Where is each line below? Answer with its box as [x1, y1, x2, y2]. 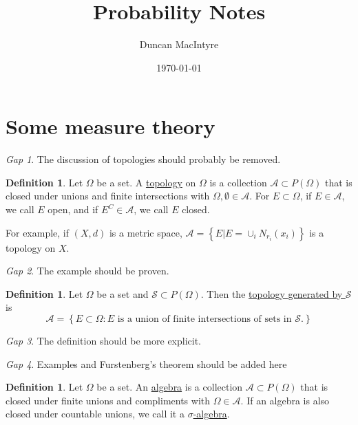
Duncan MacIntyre [139, 37, 219, 52]
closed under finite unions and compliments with [6, 393, 211, 407]
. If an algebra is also [240, 393, 330, 407]
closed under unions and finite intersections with [6, 188, 210, 203]
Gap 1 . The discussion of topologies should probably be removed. [6, 152, 281, 166]
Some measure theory [6, 112, 215, 140]
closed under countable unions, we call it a [6, 406, 185, 421]
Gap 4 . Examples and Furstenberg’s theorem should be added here [6, 356, 287, 371]
